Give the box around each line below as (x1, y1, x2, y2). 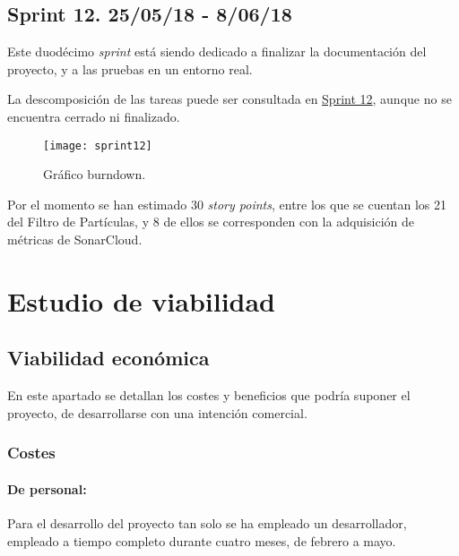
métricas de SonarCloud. (7, 230, 143, 249)
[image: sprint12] (43, 139, 152, 152)
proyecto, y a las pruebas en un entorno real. (7, 59, 253, 78)
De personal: (7, 479, 87, 498)
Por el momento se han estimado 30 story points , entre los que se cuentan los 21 (7, 194, 447, 213)
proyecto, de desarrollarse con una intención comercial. (7, 403, 307, 422)
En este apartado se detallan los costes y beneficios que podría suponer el (7, 386, 411, 405)
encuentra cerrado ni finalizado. (7, 107, 180, 125)
